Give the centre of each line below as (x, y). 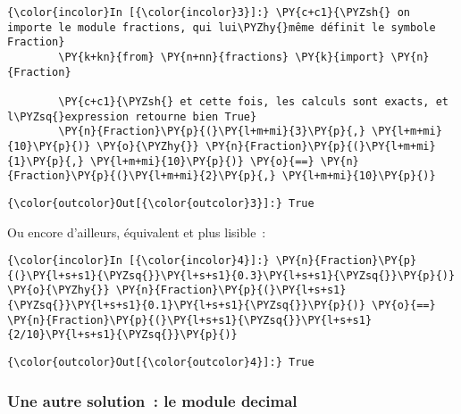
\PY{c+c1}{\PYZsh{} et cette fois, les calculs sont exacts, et (253, 101)
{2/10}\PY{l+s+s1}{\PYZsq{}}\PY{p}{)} (122, 335)
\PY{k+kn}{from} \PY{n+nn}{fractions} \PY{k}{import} (222, 57)
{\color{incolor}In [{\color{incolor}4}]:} (138, 261)
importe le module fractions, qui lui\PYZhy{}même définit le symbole (222, 27)
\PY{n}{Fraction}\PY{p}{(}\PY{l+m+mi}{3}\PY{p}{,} (212, 132)
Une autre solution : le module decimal (152, 400)
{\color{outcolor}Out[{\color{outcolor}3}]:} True (161, 203)
